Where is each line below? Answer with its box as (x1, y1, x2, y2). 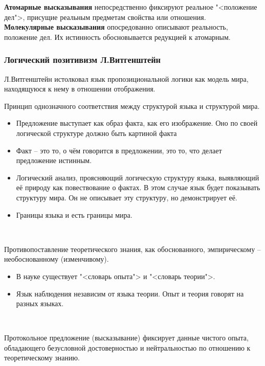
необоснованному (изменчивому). (4, 254, 109, 264)
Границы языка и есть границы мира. (16, 209, 132, 220)
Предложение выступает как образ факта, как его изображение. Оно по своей (16, 118, 258, 128)
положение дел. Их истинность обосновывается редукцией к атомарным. (4, 31, 231, 42)
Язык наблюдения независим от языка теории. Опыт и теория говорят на (16, 288, 244, 299)
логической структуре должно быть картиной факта (16, 127, 177, 138)
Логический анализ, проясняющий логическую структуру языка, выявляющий (16, 172, 259, 182)
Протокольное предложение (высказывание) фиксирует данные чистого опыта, (4, 332, 249, 343)
